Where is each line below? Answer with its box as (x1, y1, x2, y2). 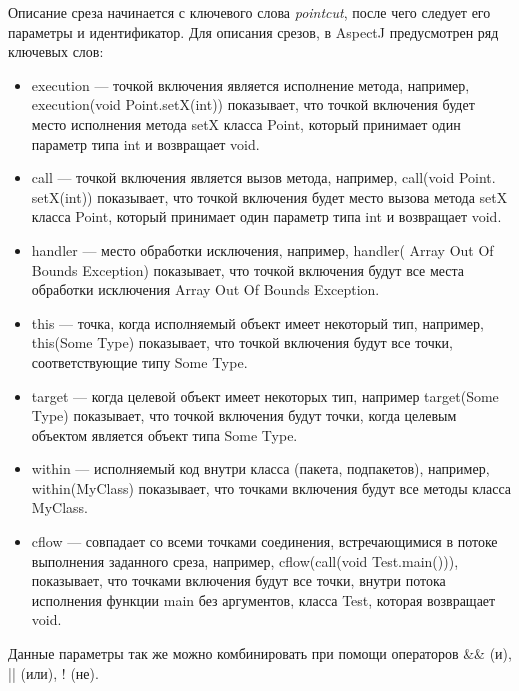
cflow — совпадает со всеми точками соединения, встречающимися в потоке (31, 531, 498, 552)
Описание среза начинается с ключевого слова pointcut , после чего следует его (8, 2, 491, 22)
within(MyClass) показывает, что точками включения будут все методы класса (31, 477, 512, 498)
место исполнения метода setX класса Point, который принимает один (31, 113, 461, 134)
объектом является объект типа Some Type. (31, 424, 298, 445)
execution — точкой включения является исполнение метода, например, (31, 74, 470, 95)
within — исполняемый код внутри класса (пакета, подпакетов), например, (31, 458, 490, 479)
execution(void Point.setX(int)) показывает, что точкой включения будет (31, 94, 475, 115)
